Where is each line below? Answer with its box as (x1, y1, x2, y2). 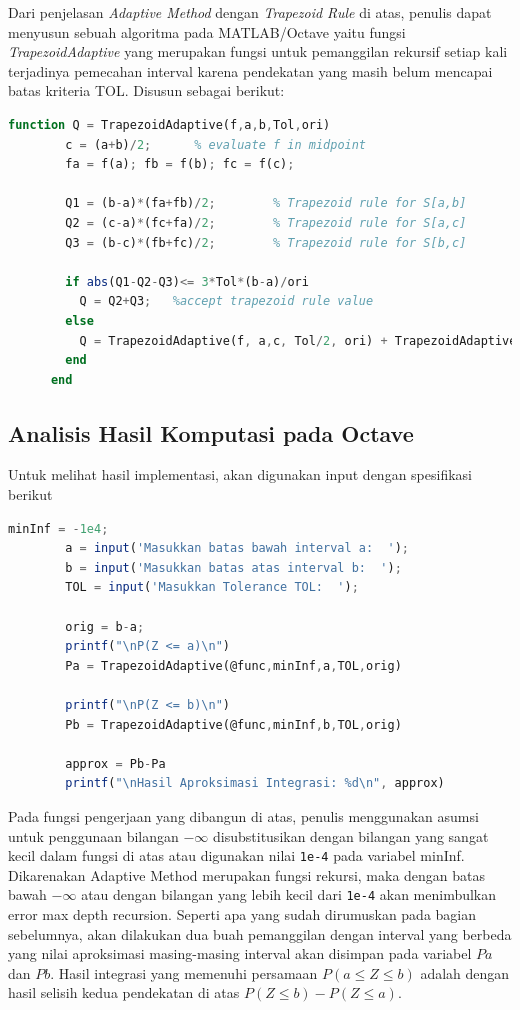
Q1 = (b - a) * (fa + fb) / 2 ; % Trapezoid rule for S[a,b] (65, 196, 467, 211)
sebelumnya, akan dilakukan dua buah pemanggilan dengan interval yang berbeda (8, 923, 512, 944)
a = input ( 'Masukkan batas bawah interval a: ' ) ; (65, 541, 409, 556)
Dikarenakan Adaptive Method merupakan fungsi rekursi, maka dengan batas (8, 864, 486, 885)
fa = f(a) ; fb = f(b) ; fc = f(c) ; (65, 157, 295, 172)
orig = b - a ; (65, 619, 145, 634)
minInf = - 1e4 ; (8, 521, 109, 536)
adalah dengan (420, 962, 510, 983)
